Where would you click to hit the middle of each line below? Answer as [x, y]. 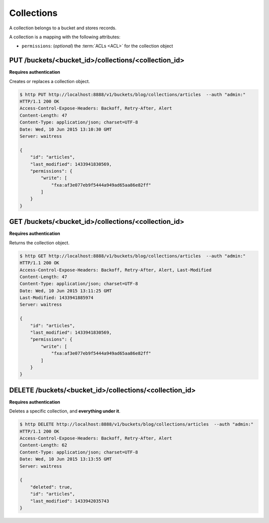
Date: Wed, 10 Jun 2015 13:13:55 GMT [66, 459]
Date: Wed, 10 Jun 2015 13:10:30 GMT [66, 129]
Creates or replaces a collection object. [50, 81]
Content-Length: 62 [43, 445]
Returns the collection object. [39, 243]
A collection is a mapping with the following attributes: [65, 37]
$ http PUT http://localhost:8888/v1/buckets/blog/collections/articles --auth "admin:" [133, 94]
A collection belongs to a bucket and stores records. [63, 28]
